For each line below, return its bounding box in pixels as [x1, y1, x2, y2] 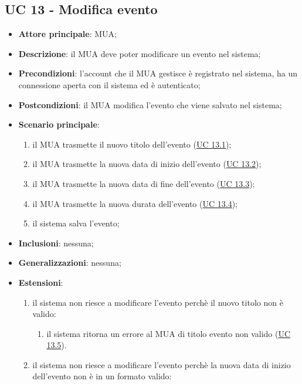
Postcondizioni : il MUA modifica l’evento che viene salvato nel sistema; [18, 98, 282, 111]
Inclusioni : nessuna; [18, 236, 94, 249]
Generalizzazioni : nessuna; [18, 256, 121, 269]
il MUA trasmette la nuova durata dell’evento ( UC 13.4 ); [32, 197, 237, 209]
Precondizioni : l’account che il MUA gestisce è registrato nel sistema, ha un [18, 67, 298, 79]
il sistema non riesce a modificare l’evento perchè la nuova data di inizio [32, 358, 291, 370]
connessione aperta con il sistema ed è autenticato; [18, 78, 201, 91]
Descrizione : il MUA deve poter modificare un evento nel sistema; [18, 47, 261, 59]
